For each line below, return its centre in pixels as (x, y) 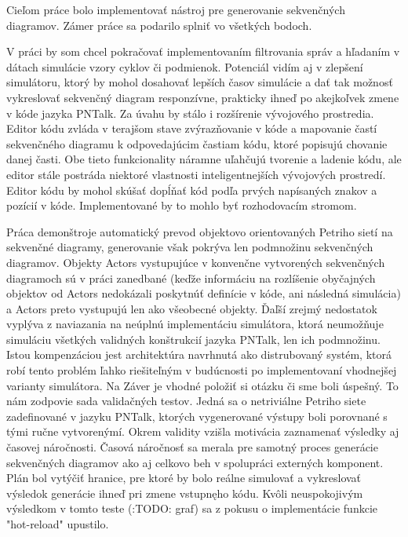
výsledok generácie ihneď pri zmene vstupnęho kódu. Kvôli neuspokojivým (185, 493)
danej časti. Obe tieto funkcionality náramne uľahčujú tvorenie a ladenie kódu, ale (204, 159)
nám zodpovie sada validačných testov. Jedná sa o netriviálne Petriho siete (186, 401)
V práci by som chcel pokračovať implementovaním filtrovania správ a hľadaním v (203, 51)
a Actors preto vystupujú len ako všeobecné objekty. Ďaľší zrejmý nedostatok (192, 308)
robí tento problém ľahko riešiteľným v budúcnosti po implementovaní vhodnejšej (202, 370)
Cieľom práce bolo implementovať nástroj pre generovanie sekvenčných (176, 9)
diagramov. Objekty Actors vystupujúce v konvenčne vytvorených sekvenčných (196, 262)
